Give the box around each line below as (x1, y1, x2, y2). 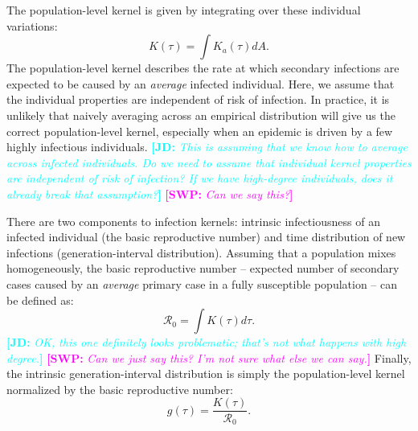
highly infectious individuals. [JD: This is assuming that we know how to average (6, 138, 408, 155)
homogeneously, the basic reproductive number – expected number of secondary (6, 260, 400, 277)
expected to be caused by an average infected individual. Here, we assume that (6, 75, 395, 92)
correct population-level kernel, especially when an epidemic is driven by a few (6, 122, 393, 139)
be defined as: (6, 291, 74, 308)
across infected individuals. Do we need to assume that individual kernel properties (6, 154, 412, 170)
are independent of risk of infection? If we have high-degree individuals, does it (6, 170, 393, 187)
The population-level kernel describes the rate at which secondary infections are (6, 60, 400, 76)
